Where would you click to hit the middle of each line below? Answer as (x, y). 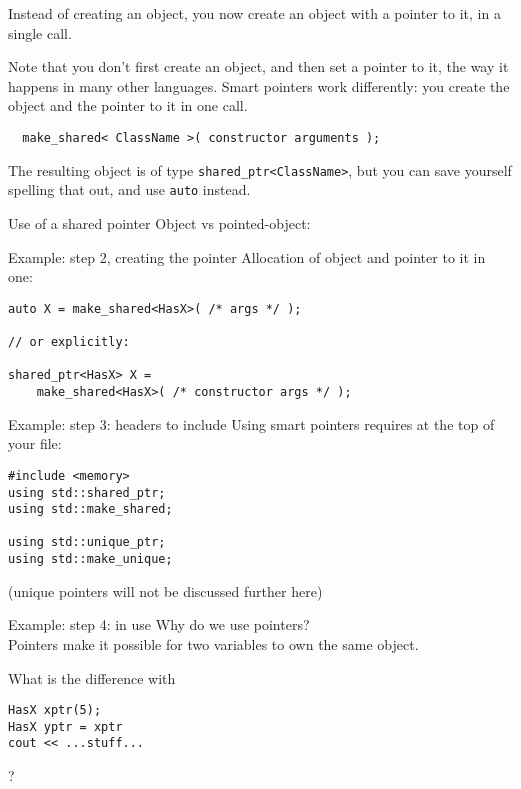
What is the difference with (92, 677)
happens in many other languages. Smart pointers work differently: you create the (259, 85)
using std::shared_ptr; (87, 492)
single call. (40, 32)
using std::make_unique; (90, 559)
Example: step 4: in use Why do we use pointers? (159, 624)
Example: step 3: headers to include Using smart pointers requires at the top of (251, 423)
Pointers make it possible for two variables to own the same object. (213, 643)
